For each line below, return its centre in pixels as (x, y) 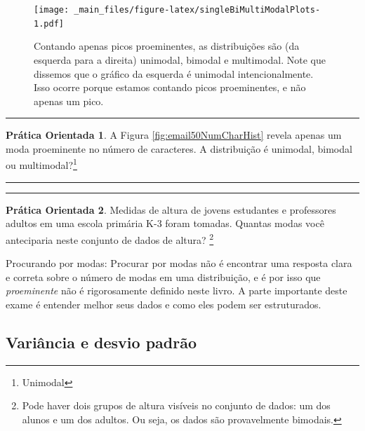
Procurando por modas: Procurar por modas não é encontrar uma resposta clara (179, 263)
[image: (52, 10)
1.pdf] (49, 23)
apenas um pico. (69, 101)
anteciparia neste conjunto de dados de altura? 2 (110, 238)
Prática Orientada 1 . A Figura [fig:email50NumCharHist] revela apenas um (174, 135)
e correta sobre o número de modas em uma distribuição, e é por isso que (163, 276)
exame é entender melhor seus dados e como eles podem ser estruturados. (164, 304)
